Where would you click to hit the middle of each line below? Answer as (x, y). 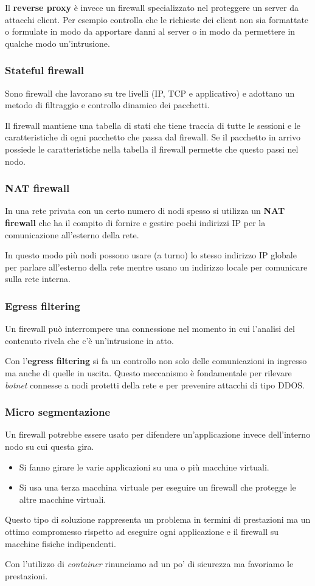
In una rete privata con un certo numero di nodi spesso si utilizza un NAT (145, 211)
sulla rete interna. (38, 279)
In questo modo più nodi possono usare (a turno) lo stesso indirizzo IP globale (151, 255)
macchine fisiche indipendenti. (61, 543)
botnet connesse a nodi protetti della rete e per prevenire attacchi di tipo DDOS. (155, 384)
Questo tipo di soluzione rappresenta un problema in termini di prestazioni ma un (158, 519)
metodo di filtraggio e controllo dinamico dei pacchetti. (107, 105)
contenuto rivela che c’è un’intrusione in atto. (89, 340)
